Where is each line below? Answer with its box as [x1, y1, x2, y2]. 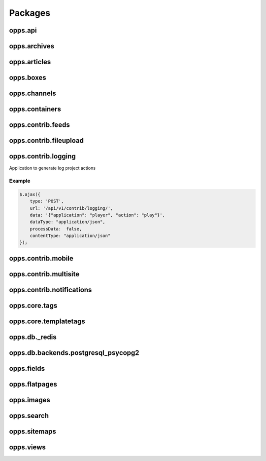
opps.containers [9, 105, 62, 114]
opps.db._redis [9, 333, 57, 341]
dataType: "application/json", [30, 219, 105, 225]
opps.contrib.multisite [9, 269, 80, 278]
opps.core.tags [9, 301, 58, 309]
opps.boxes [9, 74, 46, 82]
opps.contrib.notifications [9, 285, 92, 294]
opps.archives [9, 42, 54, 50]
